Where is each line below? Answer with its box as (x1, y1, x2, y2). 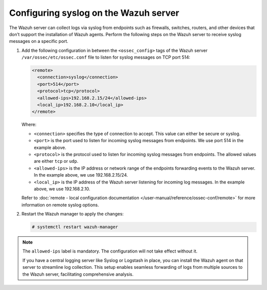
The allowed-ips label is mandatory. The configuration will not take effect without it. (22, 248, 198, 254)
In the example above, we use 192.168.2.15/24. (34, 172, 128, 178)
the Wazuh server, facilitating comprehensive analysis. (22, 271, 133, 277)
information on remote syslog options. (21, 202, 99, 208)
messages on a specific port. (9, 38, 69, 44)
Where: (21, 121, 37, 128)
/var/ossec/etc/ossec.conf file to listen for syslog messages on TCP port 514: (21, 54, 190, 60)
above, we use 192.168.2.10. (34, 185, 90, 192)
